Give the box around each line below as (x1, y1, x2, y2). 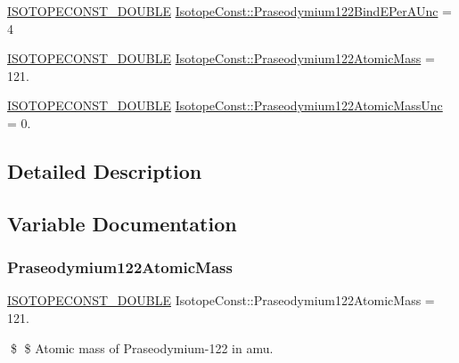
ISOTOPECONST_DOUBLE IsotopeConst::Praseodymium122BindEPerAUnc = (7, 2, 452, 20)
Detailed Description (7, 157, 202, 184)
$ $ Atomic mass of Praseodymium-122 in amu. (10, 338, 274, 357)
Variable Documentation (7, 209, 237, 237)
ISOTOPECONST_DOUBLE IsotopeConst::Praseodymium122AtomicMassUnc (7, 96, 443, 115)
